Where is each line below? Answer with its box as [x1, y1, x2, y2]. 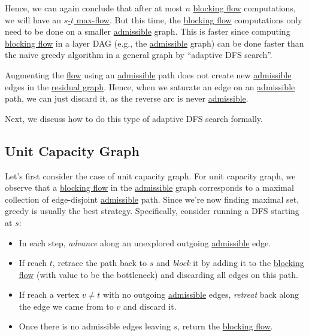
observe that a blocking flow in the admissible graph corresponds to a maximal [5, 181, 294, 194]
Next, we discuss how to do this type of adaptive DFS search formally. [5, 112, 263, 124]
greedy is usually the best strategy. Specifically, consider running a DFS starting [5, 204, 299, 217]
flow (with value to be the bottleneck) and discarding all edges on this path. [19, 268, 298, 280]
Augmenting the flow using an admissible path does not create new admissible [5, 68, 292, 81]
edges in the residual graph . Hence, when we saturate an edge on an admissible [5, 80, 295, 93]
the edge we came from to [19, 300, 114, 312]
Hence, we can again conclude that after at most [5, 2, 183, 14]
